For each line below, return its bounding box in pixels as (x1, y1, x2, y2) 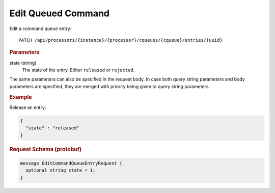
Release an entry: (9, 104, 46, 111)
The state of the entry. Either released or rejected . (22, 67, 135, 73)
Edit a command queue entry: (9, 25, 72, 32)
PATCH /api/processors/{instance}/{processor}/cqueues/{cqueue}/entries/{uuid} (18, 37, 223, 43)
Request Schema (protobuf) (9, 146, 81, 153)
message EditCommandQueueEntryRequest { (20, 160, 122, 167)
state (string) (9, 60, 37, 66)
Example (9, 93, 33, 100)
